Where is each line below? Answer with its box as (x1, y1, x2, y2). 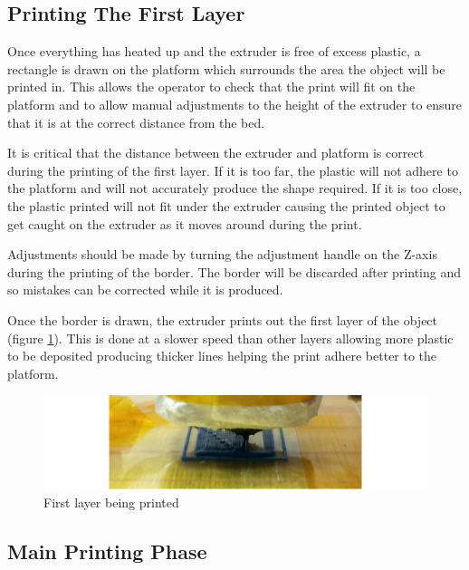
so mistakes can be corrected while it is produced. (7, 280, 283, 299)
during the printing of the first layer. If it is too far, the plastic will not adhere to (7, 160, 458, 179)
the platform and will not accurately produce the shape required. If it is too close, (7, 179, 463, 198)
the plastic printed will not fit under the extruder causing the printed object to (7, 196, 445, 215)
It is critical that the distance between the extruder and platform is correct (7, 143, 425, 162)
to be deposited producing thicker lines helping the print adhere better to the (7, 346, 437, 365)
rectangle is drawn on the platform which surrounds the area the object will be (7, 59, 445, 78)
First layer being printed (43, 492, 179, 511)
